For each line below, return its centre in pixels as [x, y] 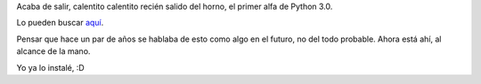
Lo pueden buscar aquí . [60, 23]
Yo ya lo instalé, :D [50, 67]
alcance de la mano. [53, 51]
